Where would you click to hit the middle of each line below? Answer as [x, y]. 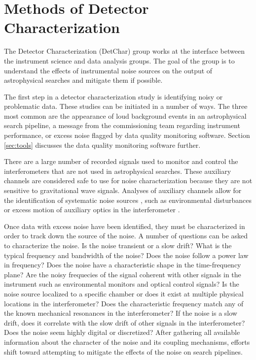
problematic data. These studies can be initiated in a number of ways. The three [126, 106]
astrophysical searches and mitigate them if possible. [83, 80]
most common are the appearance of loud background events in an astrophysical [125, 115]
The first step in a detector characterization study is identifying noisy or [113, 96]
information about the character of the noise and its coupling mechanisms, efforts [127, 342]
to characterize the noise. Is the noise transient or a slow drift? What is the [118, 245]
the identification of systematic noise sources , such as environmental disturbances [128, 200]
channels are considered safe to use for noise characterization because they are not [128, 180]
